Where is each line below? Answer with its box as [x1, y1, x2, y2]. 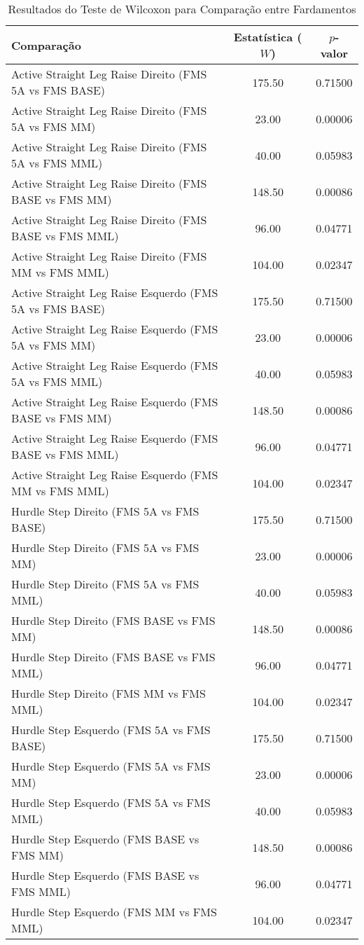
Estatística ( [233, 29, 302, 45]
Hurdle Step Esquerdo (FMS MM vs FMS [11, 904, 217, 920]
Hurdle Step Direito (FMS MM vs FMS [11, 685, 206, 701]
